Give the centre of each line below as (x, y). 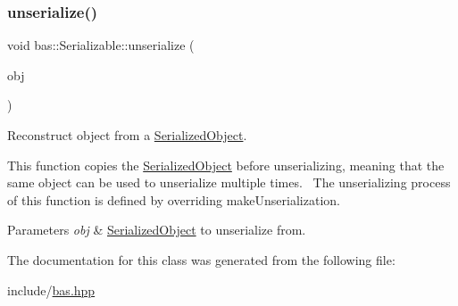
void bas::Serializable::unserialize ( (101, 45)
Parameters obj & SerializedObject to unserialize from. (157, 230)
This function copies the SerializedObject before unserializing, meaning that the (226, 165)
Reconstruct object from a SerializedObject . (127, 135)
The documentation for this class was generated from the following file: (201, 259)
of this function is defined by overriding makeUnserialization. (174, 199)
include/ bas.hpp (51, 289)
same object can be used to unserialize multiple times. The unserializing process (229, 182)
